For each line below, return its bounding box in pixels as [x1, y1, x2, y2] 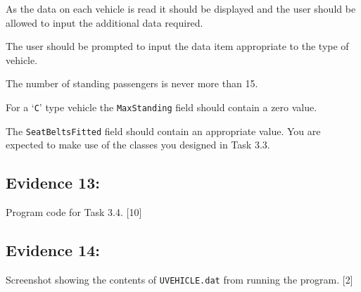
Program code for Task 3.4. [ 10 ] [6, 205, 142, 220]
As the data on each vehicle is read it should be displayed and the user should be [6, 1, 356, 15]
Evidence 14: [6, 239, 100, 261]
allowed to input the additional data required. [6, 15, 203, 30]
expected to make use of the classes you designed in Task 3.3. [6, 137, 270, 152]
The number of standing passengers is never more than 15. [6, 76, 258, 91]
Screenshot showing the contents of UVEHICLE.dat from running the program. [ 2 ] [6, 272, 353, 286]
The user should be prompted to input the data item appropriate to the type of [6, 39, 349, 53]
